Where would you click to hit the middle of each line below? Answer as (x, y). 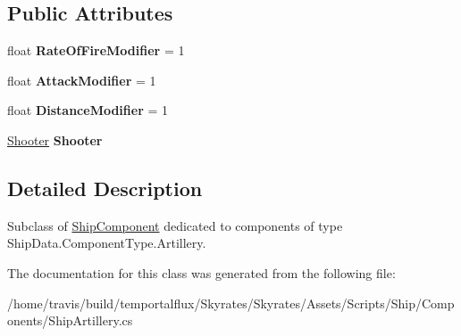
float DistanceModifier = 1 (88, 110)
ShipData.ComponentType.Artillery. (107, 243)
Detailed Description (105, 188)
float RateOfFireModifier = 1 (96, 50)
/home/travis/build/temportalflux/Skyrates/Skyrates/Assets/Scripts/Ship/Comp (231, 303)
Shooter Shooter (55, 139)
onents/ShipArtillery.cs (70, 320)
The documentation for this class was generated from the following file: (201, 272)
